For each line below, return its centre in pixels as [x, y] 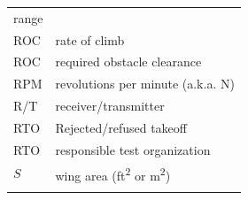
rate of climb [90, 39]
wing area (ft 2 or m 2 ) [113, 173]
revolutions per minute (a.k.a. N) [145, 84]
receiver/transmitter [110, 106]
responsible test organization [133, 149]
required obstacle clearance [128, 62]
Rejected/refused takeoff [121, 127]
